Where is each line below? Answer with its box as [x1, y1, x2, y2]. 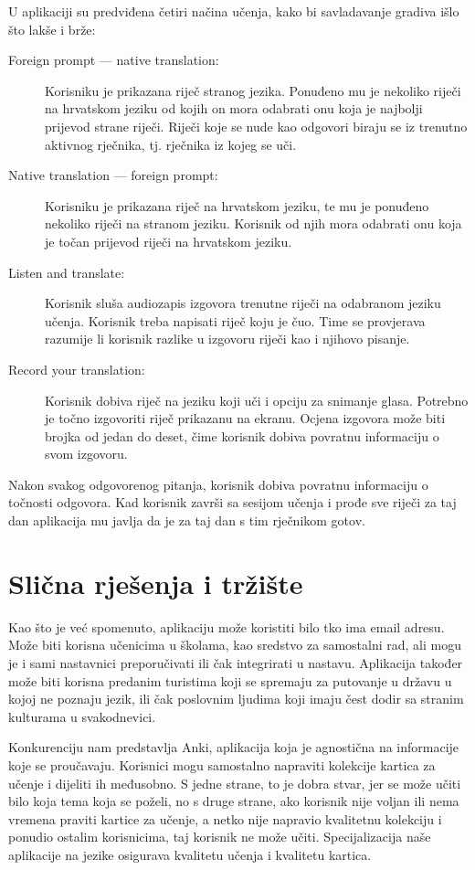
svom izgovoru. [45, 444, 128, 463]
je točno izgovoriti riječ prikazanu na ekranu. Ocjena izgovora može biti [45, 408, 446, 428]
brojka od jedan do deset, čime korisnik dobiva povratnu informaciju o [45, 426, 439, 445]
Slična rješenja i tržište [8, 564, 303, 601]
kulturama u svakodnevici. [8, 706, 156, 726]
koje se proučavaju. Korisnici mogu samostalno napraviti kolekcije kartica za [8, 755, 436, 774]
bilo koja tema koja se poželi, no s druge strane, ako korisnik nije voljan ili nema [8, 791, 459, 811]
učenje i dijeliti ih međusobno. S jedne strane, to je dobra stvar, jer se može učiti [8, 773, 461, 792]
